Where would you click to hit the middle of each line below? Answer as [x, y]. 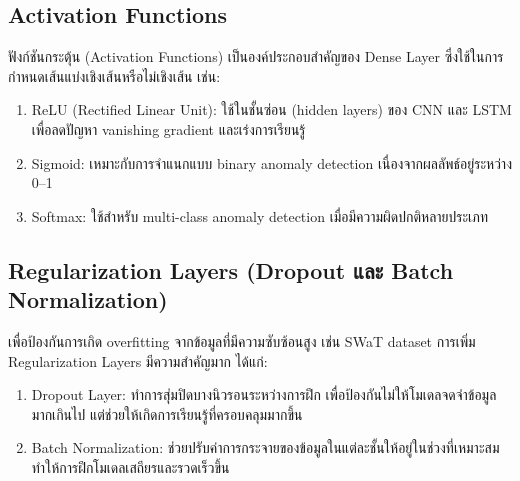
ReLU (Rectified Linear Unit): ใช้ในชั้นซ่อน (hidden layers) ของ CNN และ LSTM [271, 109]
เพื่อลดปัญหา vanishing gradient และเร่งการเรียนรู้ [168, 128]
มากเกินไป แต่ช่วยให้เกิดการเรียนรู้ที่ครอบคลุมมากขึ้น [167, 413]
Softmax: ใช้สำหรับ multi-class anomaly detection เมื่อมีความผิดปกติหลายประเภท [260, 215]
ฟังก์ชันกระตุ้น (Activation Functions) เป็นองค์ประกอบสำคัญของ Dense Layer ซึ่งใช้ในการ [256, 56]
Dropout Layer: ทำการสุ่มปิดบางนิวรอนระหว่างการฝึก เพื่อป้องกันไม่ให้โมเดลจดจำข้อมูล [264, 394]
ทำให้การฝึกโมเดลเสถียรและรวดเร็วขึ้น [130, 466]
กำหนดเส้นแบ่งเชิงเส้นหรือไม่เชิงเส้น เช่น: [114, 75]
